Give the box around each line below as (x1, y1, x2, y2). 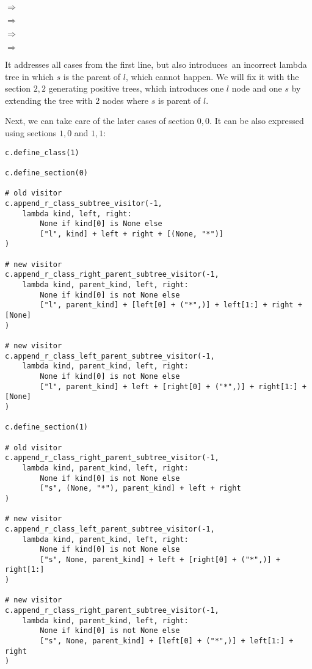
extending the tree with (5, 93, 93, 106)
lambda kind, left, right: (22, 209, 132, 218)
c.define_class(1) (5, 148, 79, 157)
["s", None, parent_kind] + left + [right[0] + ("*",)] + (40, 555, 281, 564)
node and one (231, 82, 282, 95)
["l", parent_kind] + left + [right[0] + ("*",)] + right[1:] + (40, 382, 307, 391)
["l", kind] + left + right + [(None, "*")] (40, 229, 223, 238)
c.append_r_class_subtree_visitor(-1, (5, 199, 162, 208)
